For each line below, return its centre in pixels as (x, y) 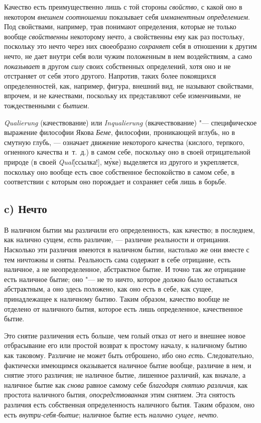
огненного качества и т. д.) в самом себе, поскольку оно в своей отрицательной (127, 152)
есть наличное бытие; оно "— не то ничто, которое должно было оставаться (121, 279)
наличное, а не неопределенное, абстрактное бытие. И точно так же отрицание (125, 269)
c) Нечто (26, 209)
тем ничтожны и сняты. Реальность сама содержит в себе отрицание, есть (117, 259)
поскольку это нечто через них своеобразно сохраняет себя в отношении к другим (130, 46)
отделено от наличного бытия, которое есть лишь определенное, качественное (123, 308)
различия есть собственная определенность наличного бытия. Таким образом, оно (129, 404)
